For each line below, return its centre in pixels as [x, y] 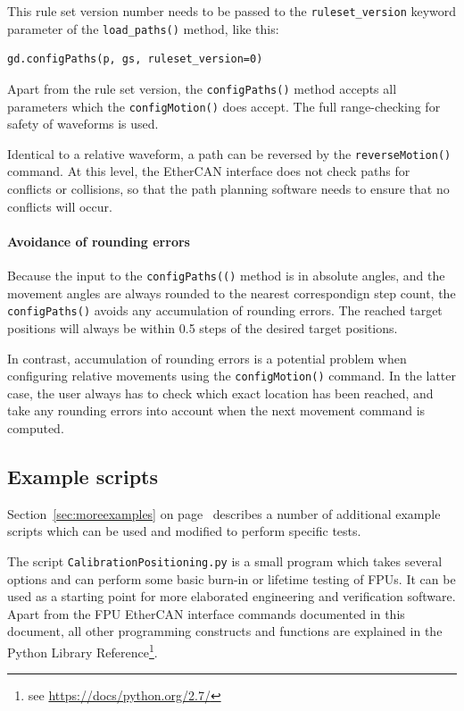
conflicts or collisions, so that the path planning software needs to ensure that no [228, 189]
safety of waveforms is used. [83, 124]
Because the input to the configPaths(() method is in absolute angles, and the [226, 276]
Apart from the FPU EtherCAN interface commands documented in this [206, 613]
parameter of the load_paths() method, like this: [143, 28]
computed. [36, 427]
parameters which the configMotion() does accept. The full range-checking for [224, 106]
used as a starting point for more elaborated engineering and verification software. [232, 596]
